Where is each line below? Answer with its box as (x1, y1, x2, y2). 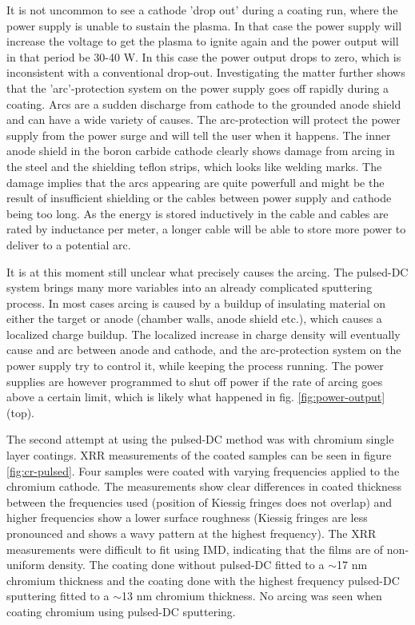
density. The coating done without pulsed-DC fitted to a (48, 556, 325, 573)
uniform (6, 556, 45, 573)
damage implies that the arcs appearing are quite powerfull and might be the (6, 173, 385, 190)
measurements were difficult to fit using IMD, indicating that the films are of (6, 540, 384, 557)
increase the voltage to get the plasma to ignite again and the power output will (6, 33, 399, 50)
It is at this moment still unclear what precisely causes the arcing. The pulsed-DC (6, 263, 409, 280)
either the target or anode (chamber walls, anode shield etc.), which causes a (6, 310, 382, 327)
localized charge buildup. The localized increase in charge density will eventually (6, 325, 401, 342)
